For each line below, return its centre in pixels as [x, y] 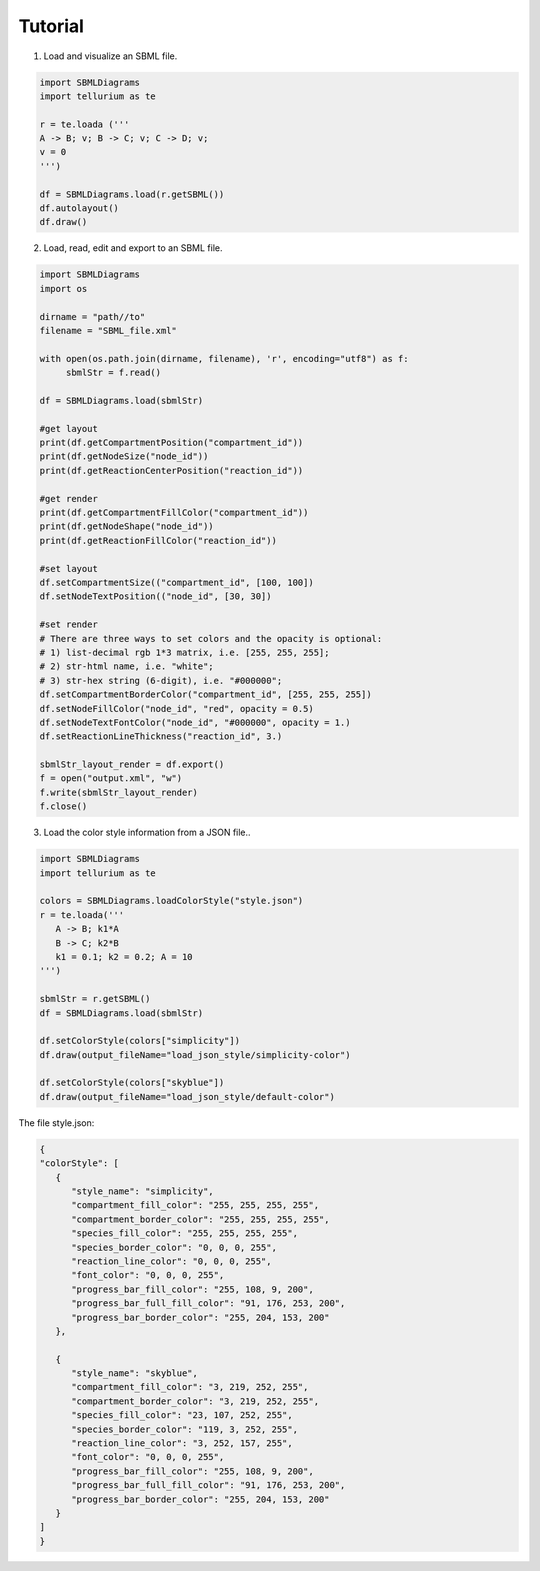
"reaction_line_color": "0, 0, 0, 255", [171, 1261]
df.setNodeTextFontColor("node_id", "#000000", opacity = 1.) [195, 722]
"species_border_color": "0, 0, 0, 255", [174, 1247]
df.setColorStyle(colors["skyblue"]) [132, 1083]
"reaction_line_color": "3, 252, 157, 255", [182, 1443]
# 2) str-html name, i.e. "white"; [126, 666]
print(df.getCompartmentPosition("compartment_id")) [171, 443]
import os [63, 288]
